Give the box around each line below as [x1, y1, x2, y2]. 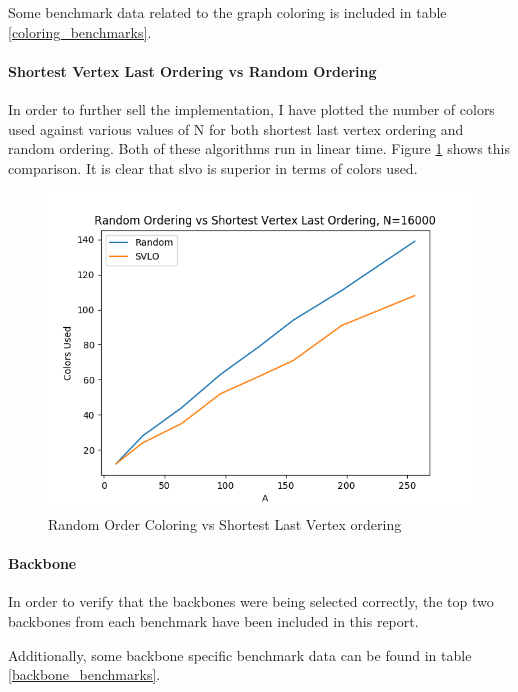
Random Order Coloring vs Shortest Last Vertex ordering [48, 513, 402, 534]
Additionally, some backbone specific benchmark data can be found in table [8, 644, 472, 665]
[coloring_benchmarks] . [8, 21, 152, 42]
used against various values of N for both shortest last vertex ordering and [8, 118, 464, 139]
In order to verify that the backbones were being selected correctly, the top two [8, 591, 494, 612]
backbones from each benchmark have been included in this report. [8, 610, 419, 631]
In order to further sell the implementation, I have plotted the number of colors [8, 98, 495, 119]
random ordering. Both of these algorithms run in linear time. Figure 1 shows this [8, 138, 510, 159]
